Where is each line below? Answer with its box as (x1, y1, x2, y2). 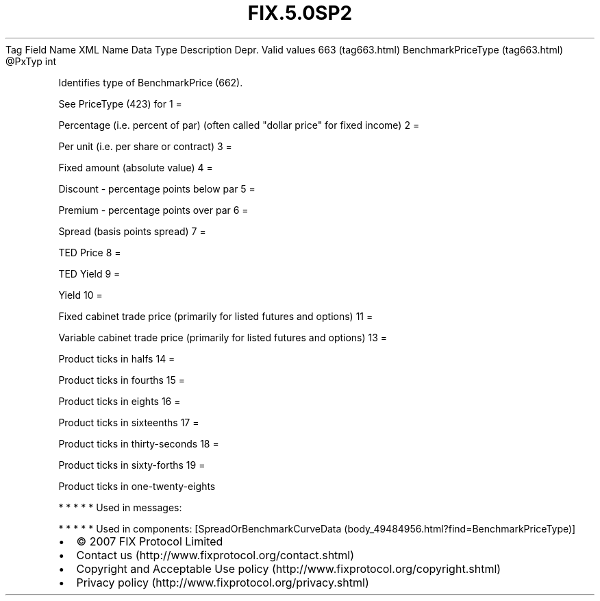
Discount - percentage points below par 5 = (58, 182, 255, 195)
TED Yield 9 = (58, 267, 121, 280)
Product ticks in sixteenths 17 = (58, 416, 199, 428)
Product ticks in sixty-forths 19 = (58, 458, 205, 471)
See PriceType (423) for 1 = (58, 97, 182, 110)
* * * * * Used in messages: (58, 501, 182, 513)
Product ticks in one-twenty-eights (58, 480, 216, 492)
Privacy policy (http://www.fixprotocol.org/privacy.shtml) (76, 575, 369, 589)
